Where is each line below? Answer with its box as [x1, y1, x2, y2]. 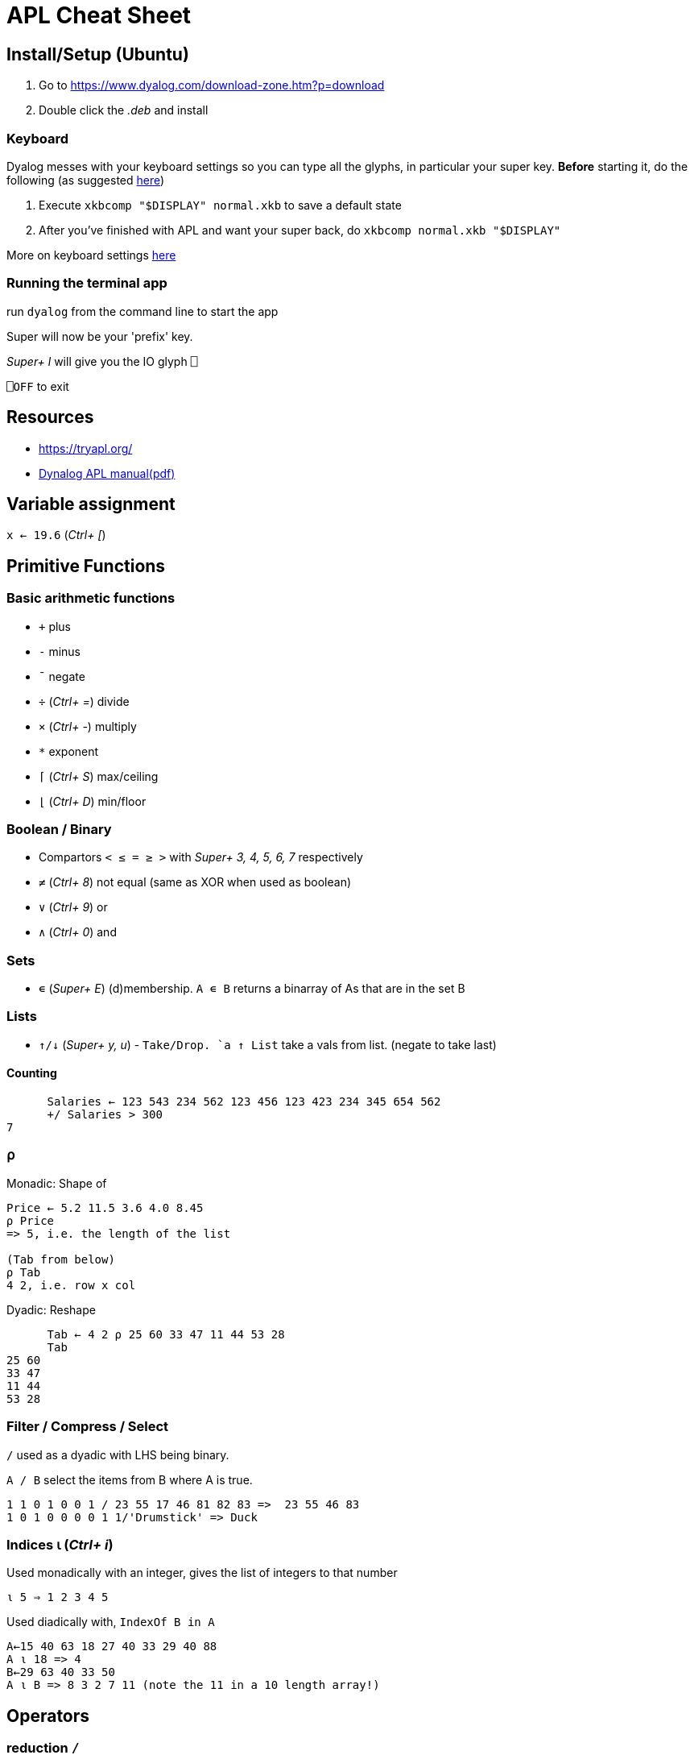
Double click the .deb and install [39, 103, 209, 118]
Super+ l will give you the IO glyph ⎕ [6, 354, 198, 368]
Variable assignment [6, 493, 176, 514]
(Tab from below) [6, 1252, 115, 1266]
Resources [6, 407, 94, 428]
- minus [39, 644, 81, 658]
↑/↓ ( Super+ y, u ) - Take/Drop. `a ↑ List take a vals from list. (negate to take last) [39, 1037, 497, 1052]
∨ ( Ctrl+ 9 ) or [39, 900, 108, 915]
